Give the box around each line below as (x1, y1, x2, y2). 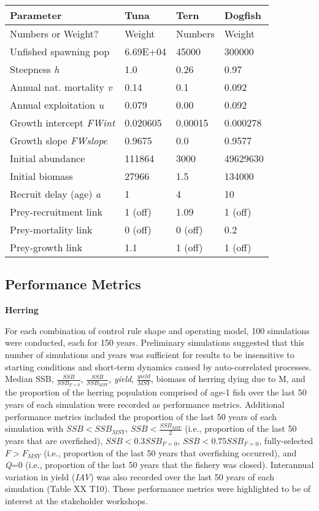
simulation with (5, 422, 64, 435)
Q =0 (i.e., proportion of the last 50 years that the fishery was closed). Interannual (5, 458, 314, 471)
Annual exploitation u (10, 98, 104, 112)
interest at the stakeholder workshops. (5, 494, 148, 507)
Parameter (10, 8, 62, 22)
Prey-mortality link (10, 222, 93, 236)
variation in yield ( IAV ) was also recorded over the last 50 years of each (5, 470, 275, 483)
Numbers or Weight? (10, 26, 99, 41)
